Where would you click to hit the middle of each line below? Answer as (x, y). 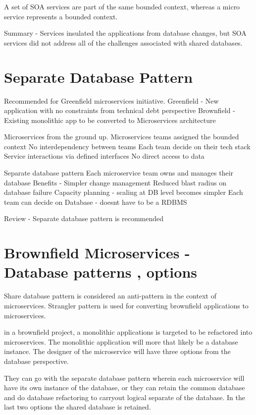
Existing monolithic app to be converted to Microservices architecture (110, 120)
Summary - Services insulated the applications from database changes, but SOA (125, 33)
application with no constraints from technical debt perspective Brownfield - (120, 110)
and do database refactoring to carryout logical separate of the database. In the (125, 397)
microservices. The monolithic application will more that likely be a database (121, 341)
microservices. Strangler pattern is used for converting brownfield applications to (126, 305)
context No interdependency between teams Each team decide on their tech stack (127, 146)
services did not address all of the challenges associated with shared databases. (123, 42)
